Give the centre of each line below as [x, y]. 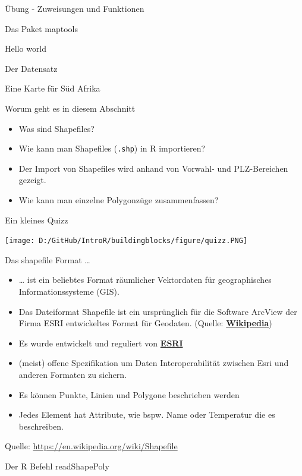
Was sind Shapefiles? [56, 128]
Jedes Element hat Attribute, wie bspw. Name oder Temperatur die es [147, 414]
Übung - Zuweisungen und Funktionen [75, 8]
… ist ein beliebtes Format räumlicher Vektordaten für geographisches [145, 280]
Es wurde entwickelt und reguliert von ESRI [101, 343]
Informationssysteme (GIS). [69, 291]
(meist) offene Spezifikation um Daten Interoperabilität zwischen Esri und [154, 363]
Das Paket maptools [42, 28]
